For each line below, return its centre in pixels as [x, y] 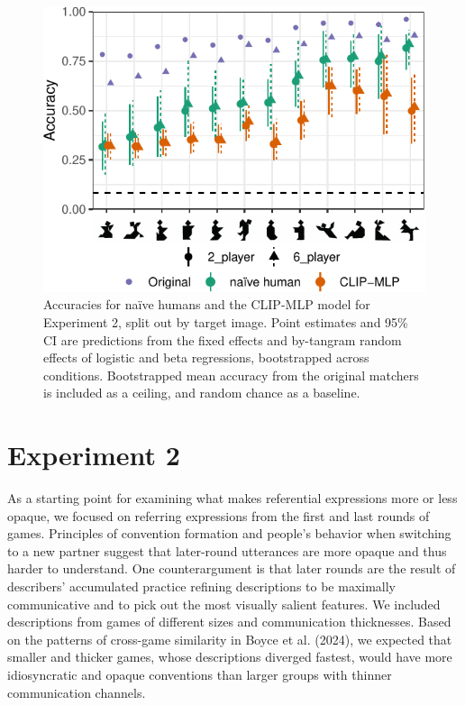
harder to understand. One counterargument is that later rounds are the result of [232, 568]
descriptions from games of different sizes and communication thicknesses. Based [229, 622]
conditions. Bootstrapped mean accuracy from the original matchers [231, 375]
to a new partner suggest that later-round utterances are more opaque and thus [227, 550]
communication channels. [77, 692]
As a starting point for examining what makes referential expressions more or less [232, 498]
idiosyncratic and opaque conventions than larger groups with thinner [200, 675]
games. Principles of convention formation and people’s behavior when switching [229, 533]
